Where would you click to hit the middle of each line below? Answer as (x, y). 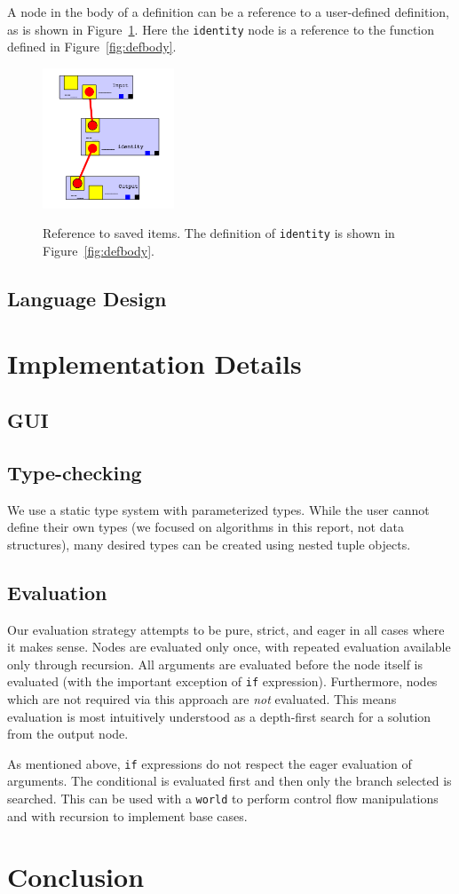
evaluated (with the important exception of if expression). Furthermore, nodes (222, 681)
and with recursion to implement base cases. (127, 815)
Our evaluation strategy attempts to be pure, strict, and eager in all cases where (226, 629)
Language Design (87, 298)
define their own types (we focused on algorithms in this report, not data (206, 527)
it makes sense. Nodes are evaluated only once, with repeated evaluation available (229, 647)
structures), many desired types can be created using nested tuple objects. (209, 544)
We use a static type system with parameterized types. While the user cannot (218, 509)
